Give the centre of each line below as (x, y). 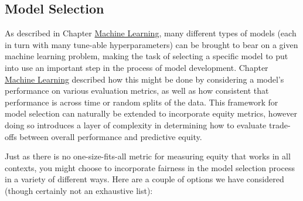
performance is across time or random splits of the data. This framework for (142, 102)
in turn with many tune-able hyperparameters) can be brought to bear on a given (151, 44)
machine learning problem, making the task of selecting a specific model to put (147, 56)
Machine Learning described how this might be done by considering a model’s (144, 79)
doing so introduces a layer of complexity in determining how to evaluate (136, 125)
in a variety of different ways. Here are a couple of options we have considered (144, 179)
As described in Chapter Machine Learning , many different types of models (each (151, 33)
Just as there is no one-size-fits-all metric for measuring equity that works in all (148, 156)
